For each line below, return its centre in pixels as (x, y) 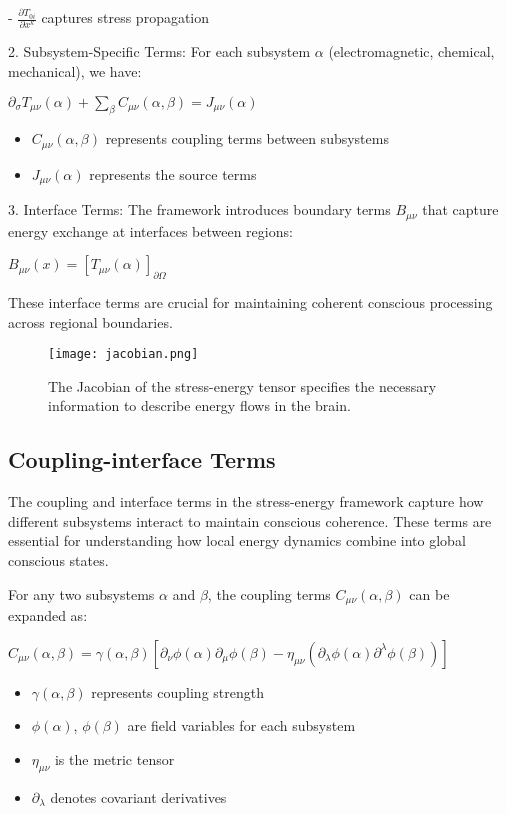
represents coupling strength (177, 691)
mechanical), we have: (75, 70)
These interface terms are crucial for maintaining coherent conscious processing (250, 302)
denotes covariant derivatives (138, 796)
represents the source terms (173, 173)
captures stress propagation (125, 17)
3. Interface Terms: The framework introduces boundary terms (199, 209)
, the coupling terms (269, 593)
